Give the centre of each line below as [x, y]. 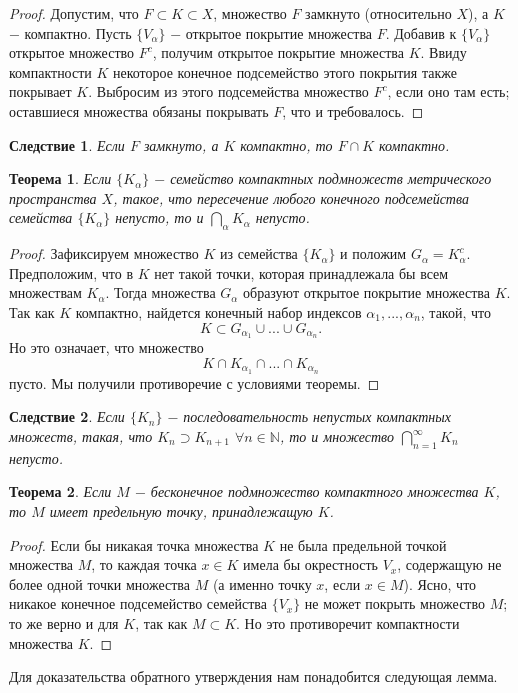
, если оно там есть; [448, 91]
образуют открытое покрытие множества [366, 292]
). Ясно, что [440, 583]
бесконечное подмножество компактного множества [314, 491]
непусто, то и [159, 217]
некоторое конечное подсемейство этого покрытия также [285, 71]
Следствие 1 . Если [67, 144]
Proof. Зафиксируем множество [104, 253]
